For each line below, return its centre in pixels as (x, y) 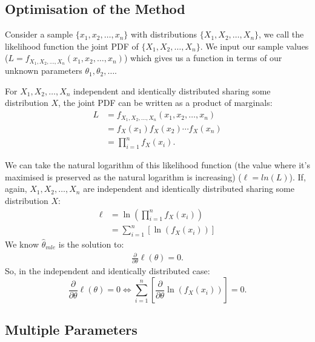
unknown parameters (44, 71)
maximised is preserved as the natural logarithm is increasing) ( (123, 176)
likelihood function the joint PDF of (72, 46)
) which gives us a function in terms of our (203, 58)
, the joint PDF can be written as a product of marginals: (165, 103)
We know (22, 244)
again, (16, 189)
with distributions (164, 34)
